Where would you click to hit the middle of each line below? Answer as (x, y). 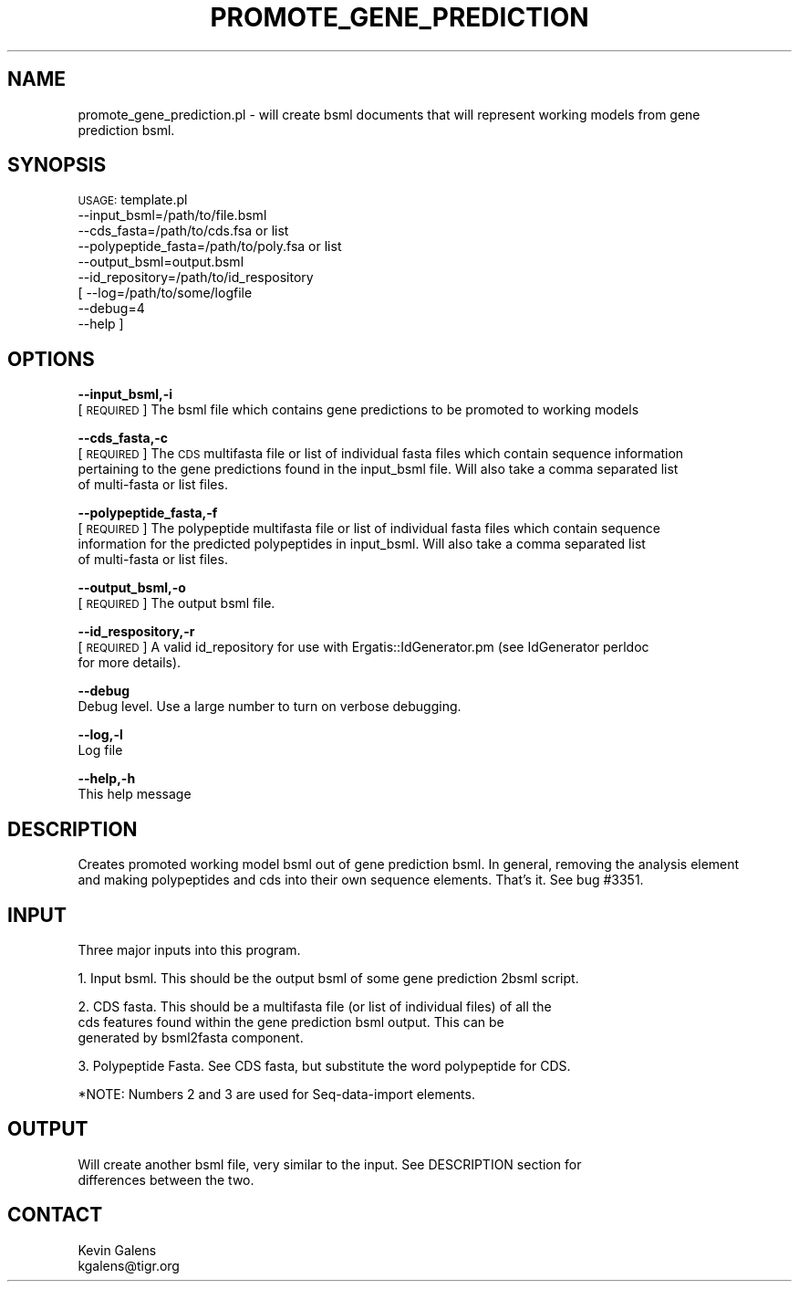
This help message (135, 794)
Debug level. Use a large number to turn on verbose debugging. (270, 707)
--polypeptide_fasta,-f (148, 513)
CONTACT (55, 1215)
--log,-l (100, 735)
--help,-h (107, 779)
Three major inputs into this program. (189, 949)
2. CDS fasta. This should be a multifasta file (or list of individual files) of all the (315, 1006)
